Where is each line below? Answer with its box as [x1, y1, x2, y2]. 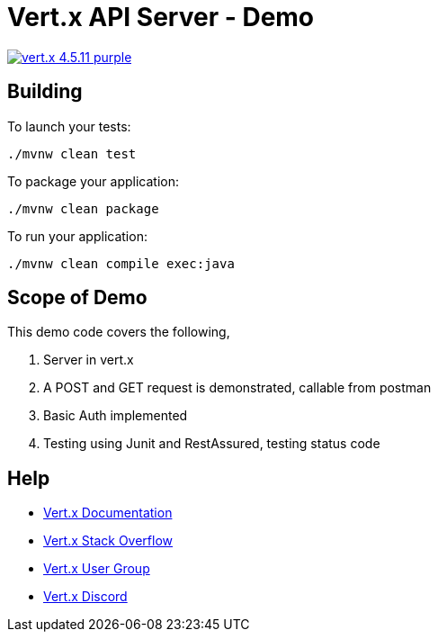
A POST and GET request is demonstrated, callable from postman [43, 380, 432, 396]
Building [7, 80, 83, 103]
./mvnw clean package [7, 201, 159, 216]
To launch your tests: [7, 118, 131, 134]
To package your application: [7, 173, 180, 189]
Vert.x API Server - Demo [7, 2, 315, 32]
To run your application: [7, 228, 147, 244]
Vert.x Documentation [43, 505, 173, 521]
